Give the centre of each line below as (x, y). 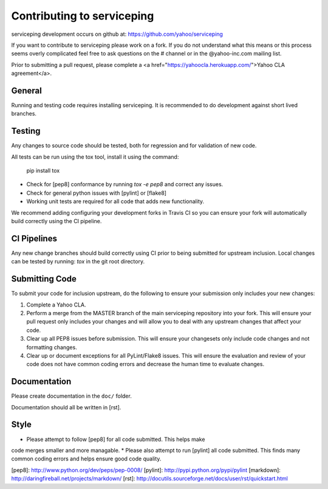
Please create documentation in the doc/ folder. (71, 396)
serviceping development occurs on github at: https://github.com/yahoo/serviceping (117, 34)
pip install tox (43, 171)
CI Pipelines (34, 238)
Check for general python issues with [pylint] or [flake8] (97, 193)
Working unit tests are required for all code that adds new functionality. (115, 201)
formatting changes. (52, 347)
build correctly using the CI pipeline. (56, 221)
